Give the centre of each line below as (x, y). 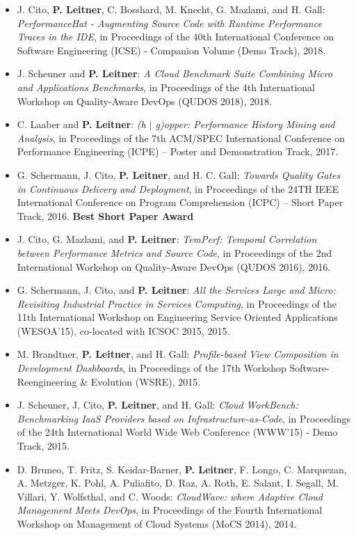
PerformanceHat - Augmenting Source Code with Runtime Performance (169, 23)
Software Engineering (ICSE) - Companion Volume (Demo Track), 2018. (171, 50)
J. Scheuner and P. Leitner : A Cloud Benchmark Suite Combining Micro (175, 73)
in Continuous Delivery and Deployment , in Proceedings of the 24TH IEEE (178, 188)
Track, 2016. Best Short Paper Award (105, 215)
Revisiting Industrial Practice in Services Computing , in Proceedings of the (177, 303)
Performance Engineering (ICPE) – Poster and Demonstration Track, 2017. (178, 151)
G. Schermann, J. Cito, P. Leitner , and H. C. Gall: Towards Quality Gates (179, 174)
